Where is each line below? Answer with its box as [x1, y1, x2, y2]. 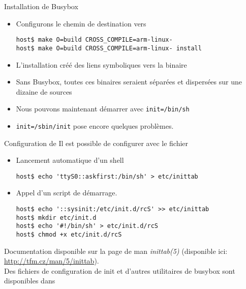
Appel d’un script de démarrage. [16, 187, 117, 198]
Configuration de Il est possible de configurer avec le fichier [4, 137, 189, 148]
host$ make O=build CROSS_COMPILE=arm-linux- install [16, 44, 202, 52]
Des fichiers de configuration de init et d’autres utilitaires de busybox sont [4, 265, 235, 276]
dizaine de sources [16, 86, 72, 97]
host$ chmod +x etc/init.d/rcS [16, 231, 122, 238]
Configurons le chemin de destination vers [16, 18, 146, 28]
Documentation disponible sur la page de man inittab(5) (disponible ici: [4, 245, 228, 256]
